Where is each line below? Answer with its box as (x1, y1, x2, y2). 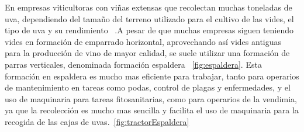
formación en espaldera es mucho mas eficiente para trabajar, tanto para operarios (5, 70, 299, 82)
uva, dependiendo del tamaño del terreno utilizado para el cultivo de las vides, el (5, 12, 294, 25)
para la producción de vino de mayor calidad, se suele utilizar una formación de (5, 47, 290, 59)
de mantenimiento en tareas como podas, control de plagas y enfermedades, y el (5, 81, 291, 93)
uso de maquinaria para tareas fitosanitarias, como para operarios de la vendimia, (5, 92, 298, 105)
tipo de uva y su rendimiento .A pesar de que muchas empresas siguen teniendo (5, 24, 294, 36)
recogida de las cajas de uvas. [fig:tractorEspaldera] (5, 115, 189, 127)
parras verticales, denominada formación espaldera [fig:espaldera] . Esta (5, 58, 262, 70)
